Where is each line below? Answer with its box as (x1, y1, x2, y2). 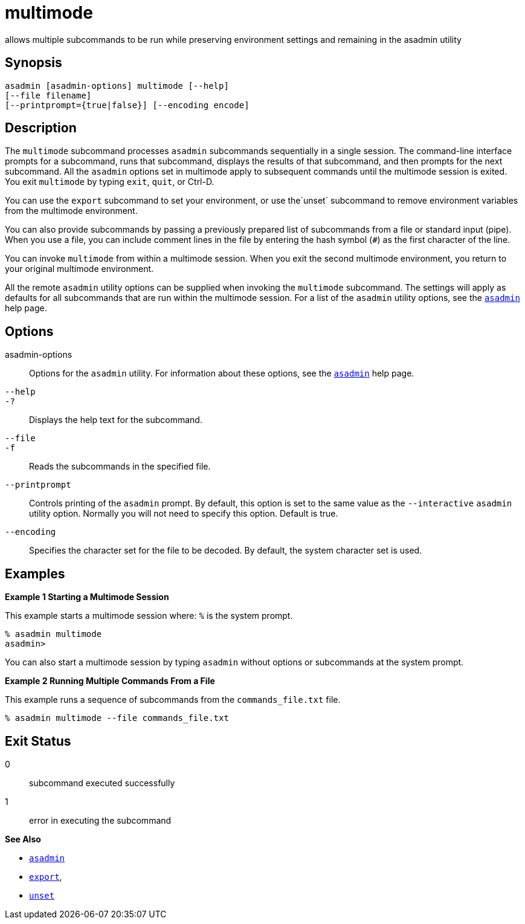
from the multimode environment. (5, 205, 138, 216)
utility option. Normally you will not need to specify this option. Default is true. (29, 508, 338, 519)
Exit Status (5, 733, 71, 749)
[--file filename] (5, 90, 92, 100)
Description (5, 120, 77, 136)
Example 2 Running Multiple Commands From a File (5, 676, 215, 687)
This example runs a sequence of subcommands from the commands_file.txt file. (5, 694, 341, 705)
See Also (5, 833, 41, 844)
